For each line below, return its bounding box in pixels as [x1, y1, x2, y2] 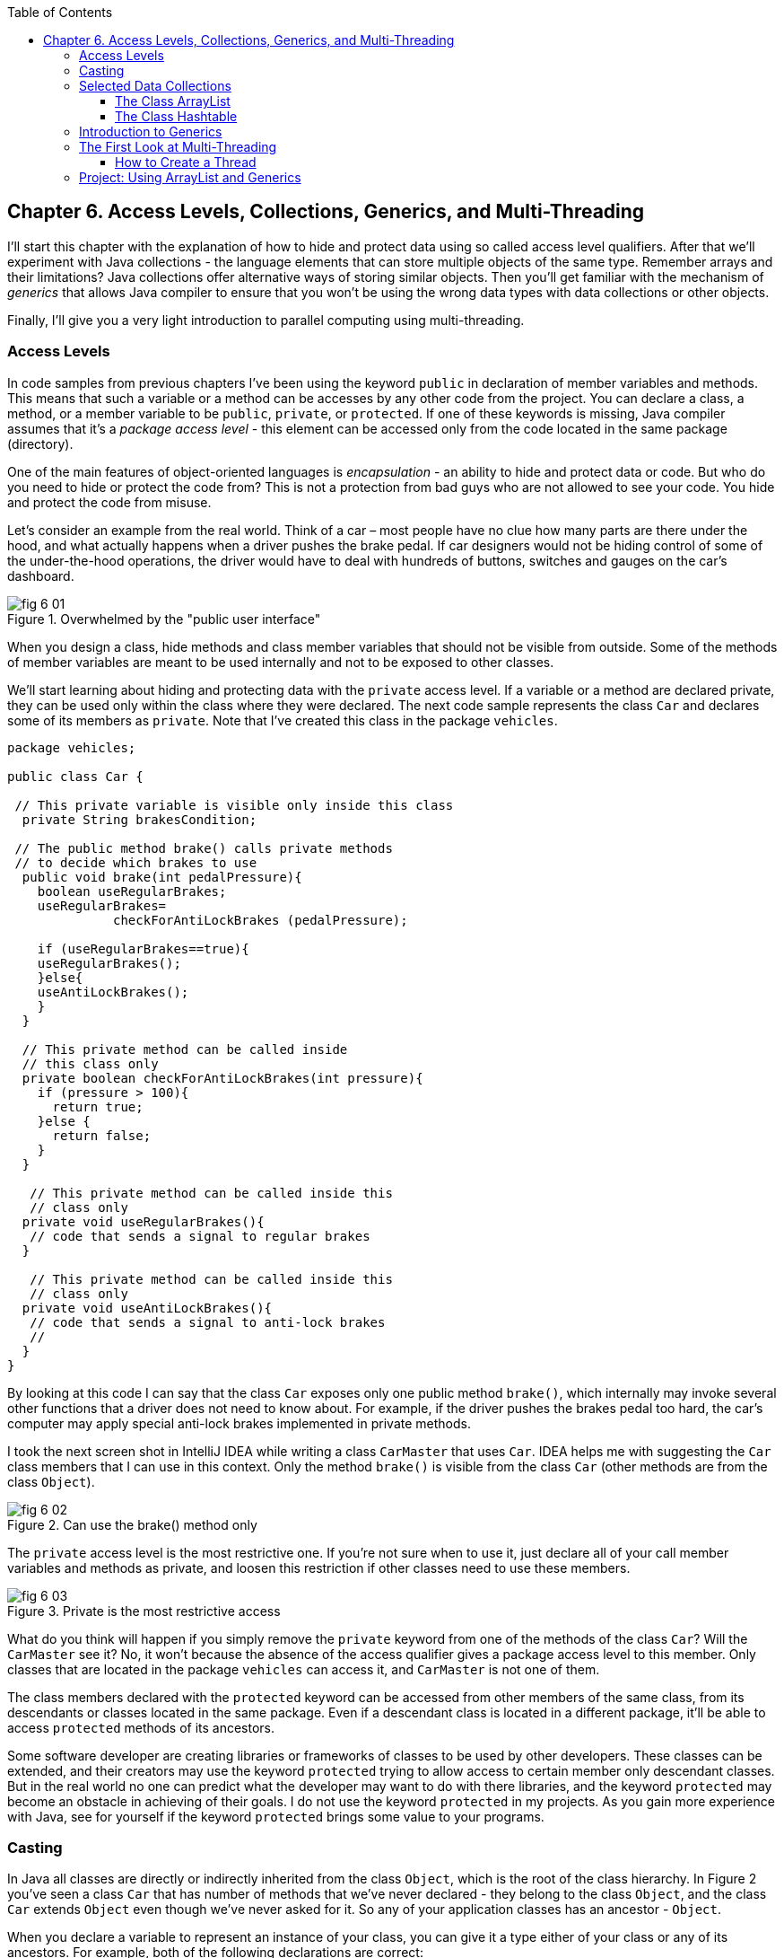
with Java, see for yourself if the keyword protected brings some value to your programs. [7, 1808, 544, 1824]
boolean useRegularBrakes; [37, 883, 227, 899]
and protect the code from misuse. [7, 494, 212, 510]
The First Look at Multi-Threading [79, 139, 277, 154]
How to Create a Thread [115, 154, 257, 170]
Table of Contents [7, 4, 113, 20]
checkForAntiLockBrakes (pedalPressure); [113, 912, 408, 927]
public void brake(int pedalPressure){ [22, 869, 302, 884]
